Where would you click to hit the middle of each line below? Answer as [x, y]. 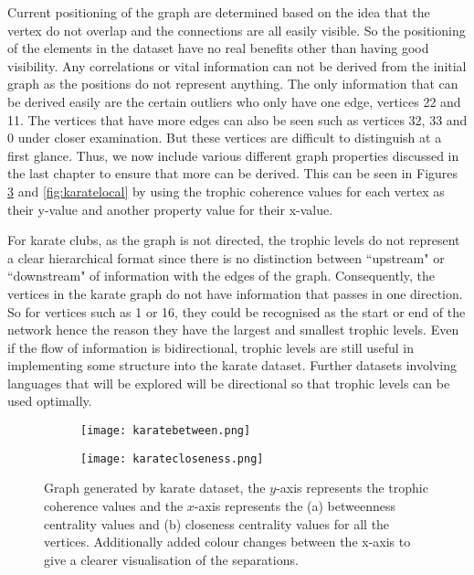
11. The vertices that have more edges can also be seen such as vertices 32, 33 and [237, 119]
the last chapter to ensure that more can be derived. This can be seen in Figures [233, 173]
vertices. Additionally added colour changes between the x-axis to [227, 542]
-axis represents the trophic [352, 488]
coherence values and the [114, 505]
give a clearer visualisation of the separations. [171, 559]
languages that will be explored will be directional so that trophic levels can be [229, 383]
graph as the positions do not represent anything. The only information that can [233, 84]
